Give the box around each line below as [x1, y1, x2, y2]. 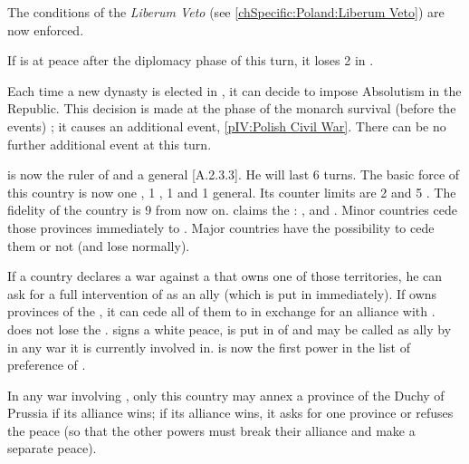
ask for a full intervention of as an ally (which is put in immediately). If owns [7, 284, 437, 303]
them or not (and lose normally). [7, 236, 190, 255]
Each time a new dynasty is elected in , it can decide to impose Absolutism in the [7, 81, 462, 100]
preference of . [7, 355, 86, 374]
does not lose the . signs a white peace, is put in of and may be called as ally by [7, 319, 452, 338]
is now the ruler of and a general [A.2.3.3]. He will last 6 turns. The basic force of [7, 165, 460, 184]
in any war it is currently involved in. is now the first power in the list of [7, 337, 411, 356]
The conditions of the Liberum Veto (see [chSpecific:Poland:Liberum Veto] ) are [7, 3, 445, 21]
